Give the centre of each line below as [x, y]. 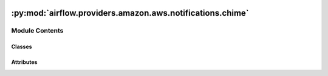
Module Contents [37, 31]
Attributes [24, 62]
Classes [22, 47]
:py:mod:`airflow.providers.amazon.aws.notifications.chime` [130, 13]
